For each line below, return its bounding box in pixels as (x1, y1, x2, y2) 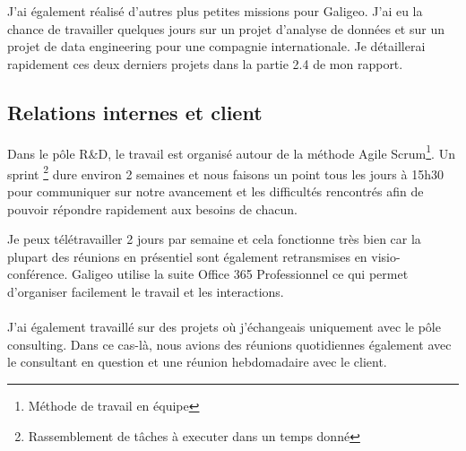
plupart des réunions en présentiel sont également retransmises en (7, 247, 367, 265)
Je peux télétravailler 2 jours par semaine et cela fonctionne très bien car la (7, 230, 421, 248)
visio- (371, 247, 401, 265)
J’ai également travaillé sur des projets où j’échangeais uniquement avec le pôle (7, 317, 441, 336)
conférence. (7, 265, 68, 283)
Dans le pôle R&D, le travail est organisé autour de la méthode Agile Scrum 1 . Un (7, 141, 455, 162)
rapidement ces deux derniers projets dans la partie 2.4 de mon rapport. (7, 54, 403, 73)
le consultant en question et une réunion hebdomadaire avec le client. (7, 352, 387, 371)
